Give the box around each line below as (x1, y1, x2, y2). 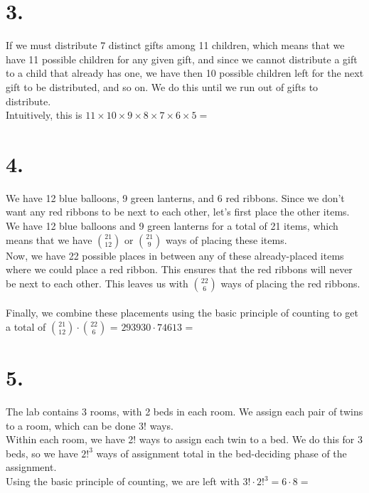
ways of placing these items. (166, 232, 287, 247)
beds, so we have (6, 445, 78, 460)
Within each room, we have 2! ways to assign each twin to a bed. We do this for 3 (6, 432, 363, 447)
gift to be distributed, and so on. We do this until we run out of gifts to (6, 79, 319, 94)
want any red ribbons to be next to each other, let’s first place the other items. (6, 204, 350, 219)
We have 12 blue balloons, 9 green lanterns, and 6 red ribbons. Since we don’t (6, 190, 345, 205)
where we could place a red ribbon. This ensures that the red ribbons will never (6, 262, 353, 277)
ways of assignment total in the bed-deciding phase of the (96, 445, 347, 460)
